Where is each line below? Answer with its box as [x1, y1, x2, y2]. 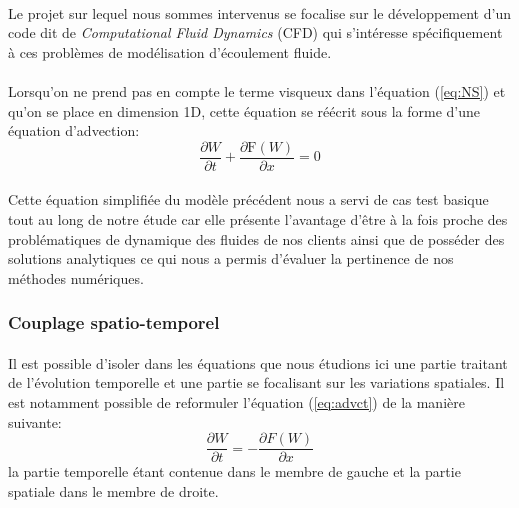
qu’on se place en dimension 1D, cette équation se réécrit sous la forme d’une [8, 100, 480, 121]
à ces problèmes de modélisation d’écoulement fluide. [8, 41, 332, 62]
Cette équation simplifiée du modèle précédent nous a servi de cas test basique [8, 189, 489, 210]
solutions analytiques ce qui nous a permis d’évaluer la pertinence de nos [8, 248, 454, 269]
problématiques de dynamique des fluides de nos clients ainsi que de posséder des [8, 228, 505, 249]
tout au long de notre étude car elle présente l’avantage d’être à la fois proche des [8, 209, 508, 229]
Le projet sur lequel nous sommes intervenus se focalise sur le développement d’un [8, 2, 511, 23]
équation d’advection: [8, 120, 140, 141]
